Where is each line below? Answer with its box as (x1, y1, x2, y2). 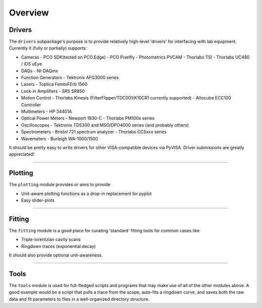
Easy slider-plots (21, 197, 55, 203)
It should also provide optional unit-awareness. (9, 252, 103, 258)
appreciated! (9, 151, 34, 157)
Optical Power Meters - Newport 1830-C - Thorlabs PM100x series (21, 115, 155, 121)
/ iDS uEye (21, 61, 42, 67)
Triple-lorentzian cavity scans (21, 237, 81, 243)
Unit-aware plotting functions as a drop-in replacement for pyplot (21, 191, 152, 196)
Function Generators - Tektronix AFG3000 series (21, 75, 119, 81)
